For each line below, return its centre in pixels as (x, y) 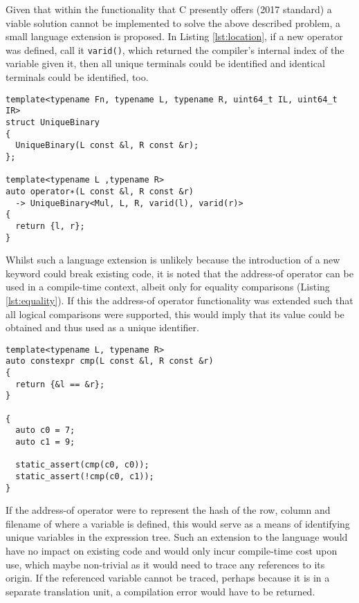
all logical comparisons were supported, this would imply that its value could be (175, 314)
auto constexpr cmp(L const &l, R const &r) (110, 361)
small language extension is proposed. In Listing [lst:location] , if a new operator (174, 36)
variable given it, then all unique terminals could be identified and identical (165, 63)
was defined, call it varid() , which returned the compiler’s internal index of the (175, 49)
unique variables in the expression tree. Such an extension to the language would (177, 537)
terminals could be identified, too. (77, 77)
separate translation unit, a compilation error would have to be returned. (160, 591)
